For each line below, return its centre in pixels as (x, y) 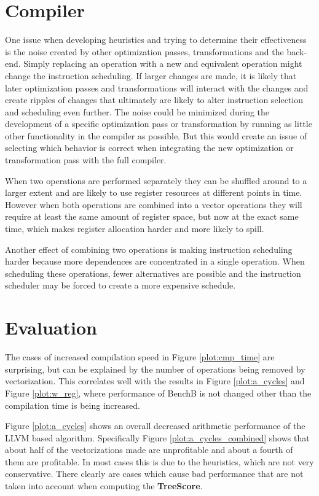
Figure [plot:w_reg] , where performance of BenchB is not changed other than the (158, 393)
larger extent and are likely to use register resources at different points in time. (154, 192)
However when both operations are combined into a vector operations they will (154, 204)
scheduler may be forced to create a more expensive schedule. (120, 285)
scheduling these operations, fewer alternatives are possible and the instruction (153, 273)
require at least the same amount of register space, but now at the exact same (152, 216)
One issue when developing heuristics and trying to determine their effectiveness (156, 40)
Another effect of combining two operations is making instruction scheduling (149, 249)
